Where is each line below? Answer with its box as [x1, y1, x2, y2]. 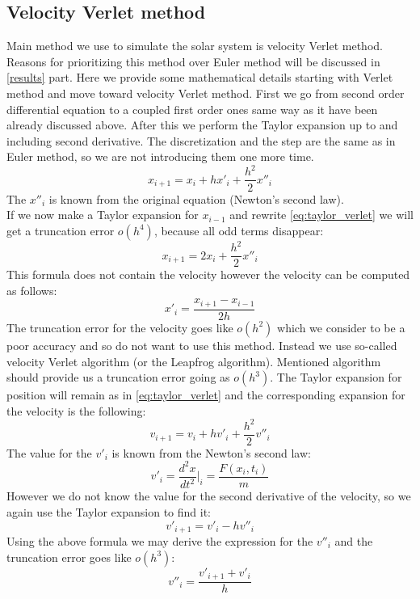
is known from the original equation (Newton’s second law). [48, 190, 344, 207]
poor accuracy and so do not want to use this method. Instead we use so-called [6, 336, 397, 353]
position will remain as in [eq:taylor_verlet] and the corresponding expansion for [6, 386, 405, 403]
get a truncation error [6, 221, 115, 238]
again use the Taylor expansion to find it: [6, 503, 211, 520]
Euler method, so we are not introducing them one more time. [6, 148, 314, 165]
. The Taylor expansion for [270, 369, 402, 386]
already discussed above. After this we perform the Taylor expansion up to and [6, 116, 398, 133]
